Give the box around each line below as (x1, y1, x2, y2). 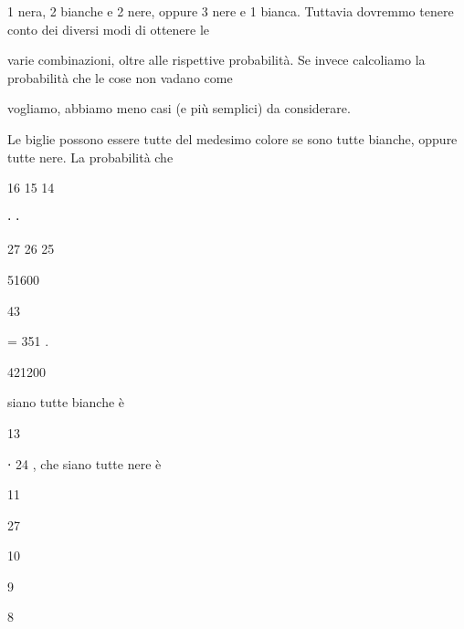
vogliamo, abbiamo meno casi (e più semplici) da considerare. (7, 99, 351, 118)
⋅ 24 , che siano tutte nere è (7, 454, 162, 473)
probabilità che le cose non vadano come (7, 68, 233, 87)
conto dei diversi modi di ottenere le (7, 19, 210, 38)
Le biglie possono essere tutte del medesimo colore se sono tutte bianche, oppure (7, 129, 458, 148)
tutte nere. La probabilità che (7, 147, 174, 166)
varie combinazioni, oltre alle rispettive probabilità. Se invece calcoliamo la (7, 50, 426, 69)
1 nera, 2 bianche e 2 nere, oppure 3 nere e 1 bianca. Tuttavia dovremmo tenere (7, 2, 454, 20)
